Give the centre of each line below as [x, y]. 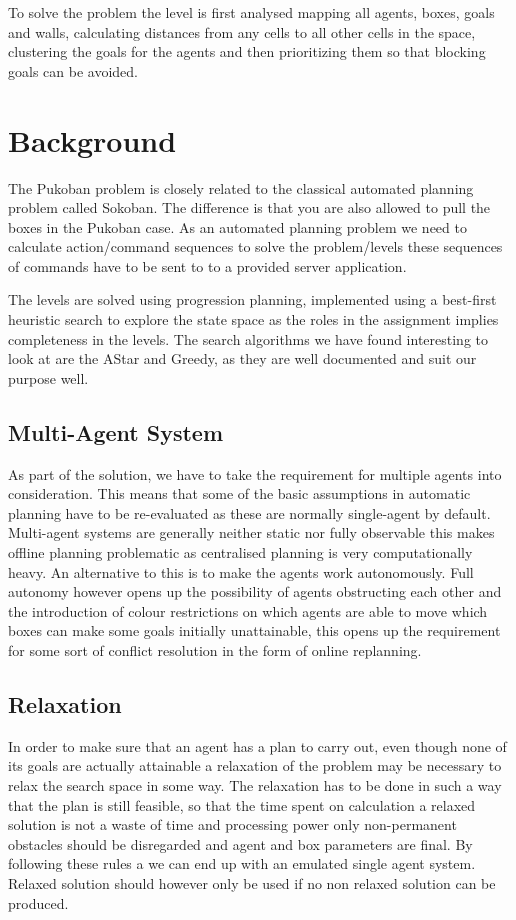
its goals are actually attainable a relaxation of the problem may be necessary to [255, 765]
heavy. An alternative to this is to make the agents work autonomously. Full [241, 571]
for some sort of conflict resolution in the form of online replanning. [215, 649]
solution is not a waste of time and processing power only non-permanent [232, 824]
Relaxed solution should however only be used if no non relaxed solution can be [252, 882]
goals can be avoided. [73, 70]
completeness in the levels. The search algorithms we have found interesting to [248, 338]
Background [92, 139]
